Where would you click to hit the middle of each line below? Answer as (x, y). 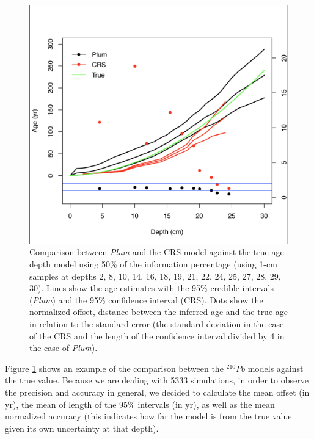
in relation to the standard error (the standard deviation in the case (157, 324)
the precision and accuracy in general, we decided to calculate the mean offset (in (157, 392)
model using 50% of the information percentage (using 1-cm (165, 264)
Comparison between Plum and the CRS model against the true (149, 252)
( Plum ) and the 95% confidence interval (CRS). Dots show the (146, 299)
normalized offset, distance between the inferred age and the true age (159, 312)
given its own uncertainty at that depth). (82, 428)
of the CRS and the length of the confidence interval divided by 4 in (157, 336)
